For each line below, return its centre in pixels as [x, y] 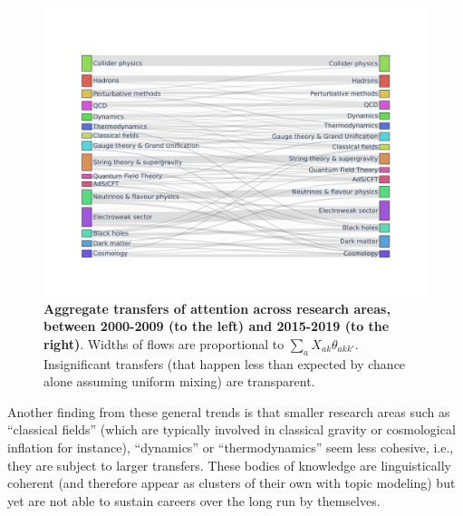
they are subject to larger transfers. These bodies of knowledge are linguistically [229, 465]
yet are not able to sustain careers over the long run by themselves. [194, 500]
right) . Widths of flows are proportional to [164, 343]
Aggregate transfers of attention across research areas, [217, 308]
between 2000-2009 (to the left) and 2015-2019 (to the [217, 326]
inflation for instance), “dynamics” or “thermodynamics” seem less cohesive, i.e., [231, 447]
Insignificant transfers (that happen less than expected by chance [225, 363]
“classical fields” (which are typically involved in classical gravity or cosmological [231, 429]
